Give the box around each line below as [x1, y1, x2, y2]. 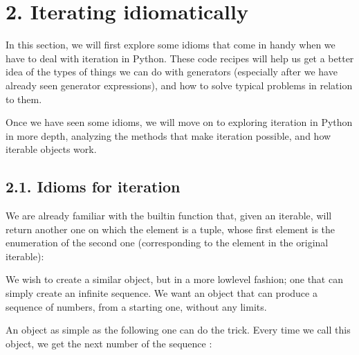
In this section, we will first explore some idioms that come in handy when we [6, 37, 335, 52]
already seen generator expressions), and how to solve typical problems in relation [6, 78, 353, 92]
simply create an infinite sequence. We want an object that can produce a [6, 286, 317, 300]
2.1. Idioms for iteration [6, 176, 181, 197]
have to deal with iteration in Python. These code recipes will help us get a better [6, 51, 354, 65]
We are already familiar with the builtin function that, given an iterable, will [6, 208, 332, 223]
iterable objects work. [6, 142, 97, 156]
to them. [6, 91, 42, 106]
